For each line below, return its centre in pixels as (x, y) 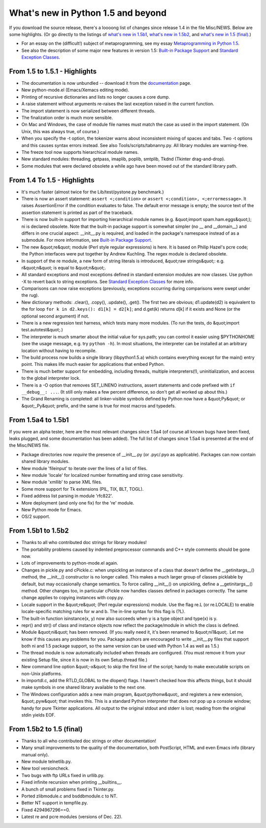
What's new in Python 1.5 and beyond (88, 13)
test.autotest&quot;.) (42, 330)
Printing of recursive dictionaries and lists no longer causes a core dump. (96, 97)
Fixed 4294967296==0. (46, 810)
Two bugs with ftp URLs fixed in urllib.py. (63, 775)
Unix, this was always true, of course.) (60, 131)
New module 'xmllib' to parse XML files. (62, 482)
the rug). (30, 295)
